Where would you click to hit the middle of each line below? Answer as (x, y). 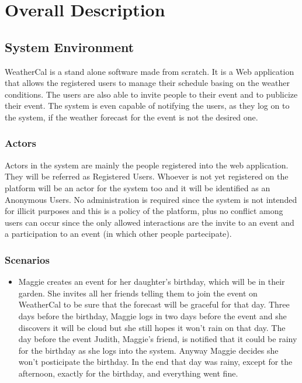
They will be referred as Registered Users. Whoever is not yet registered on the (147, 176)
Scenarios (27, 259)
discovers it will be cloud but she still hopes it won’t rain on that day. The (152, 327)
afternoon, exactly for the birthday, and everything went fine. (128, 373)
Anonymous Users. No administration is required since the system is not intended (151, 199)
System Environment (70, 46)
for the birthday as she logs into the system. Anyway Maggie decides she (148, 350)
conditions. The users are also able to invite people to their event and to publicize (151, 94)
